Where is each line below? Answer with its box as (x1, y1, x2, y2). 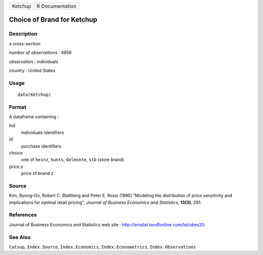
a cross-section (9, 40, 41, 46)
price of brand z (21, 170, 54, 176)
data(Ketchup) (18, 91, 51, 97)
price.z (9, 164, 23, 169)
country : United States (9, 67, 56, 73)
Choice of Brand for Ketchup (9, 16, 97, 24)
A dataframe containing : (9, 114, 59, 120)
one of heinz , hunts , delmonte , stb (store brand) (21, 157, 124, 163)
